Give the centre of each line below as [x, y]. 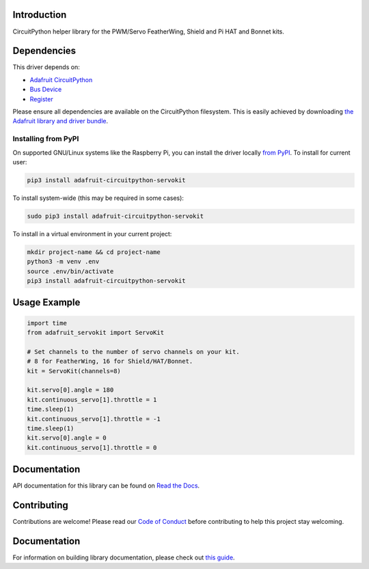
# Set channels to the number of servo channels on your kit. [133, 352]
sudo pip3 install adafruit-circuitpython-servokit [115, 216]
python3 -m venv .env [63, 262]
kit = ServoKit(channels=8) [74, 371]
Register [42, 99]
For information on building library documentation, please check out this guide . [124, 557]
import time [47, 323]
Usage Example [46, 302]
